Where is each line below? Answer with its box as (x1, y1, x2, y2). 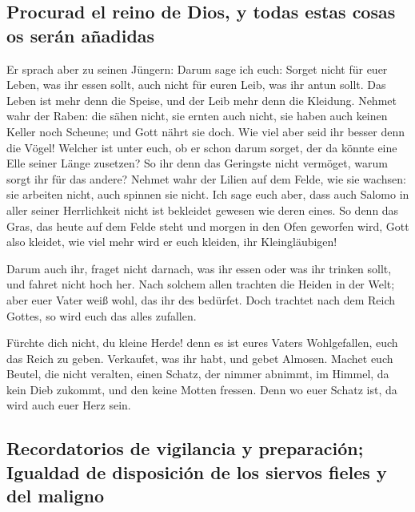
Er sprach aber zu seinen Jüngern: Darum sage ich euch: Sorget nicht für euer (6, 60, 388, 77)
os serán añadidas (6, 22, 155, 47)
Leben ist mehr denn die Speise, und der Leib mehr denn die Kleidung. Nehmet (6, 91, 397, 108)
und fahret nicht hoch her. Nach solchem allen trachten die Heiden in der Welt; (6, 276, 395, 292)
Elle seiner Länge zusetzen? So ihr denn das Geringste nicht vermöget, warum (6, 155, 388, 171)
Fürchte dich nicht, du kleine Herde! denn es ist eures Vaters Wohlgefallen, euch (6, 334, 398, 351)
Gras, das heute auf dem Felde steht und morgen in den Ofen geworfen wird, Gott (6, 217, 409, 234)
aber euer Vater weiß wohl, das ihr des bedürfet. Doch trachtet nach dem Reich (6, 291, 396, 308)
